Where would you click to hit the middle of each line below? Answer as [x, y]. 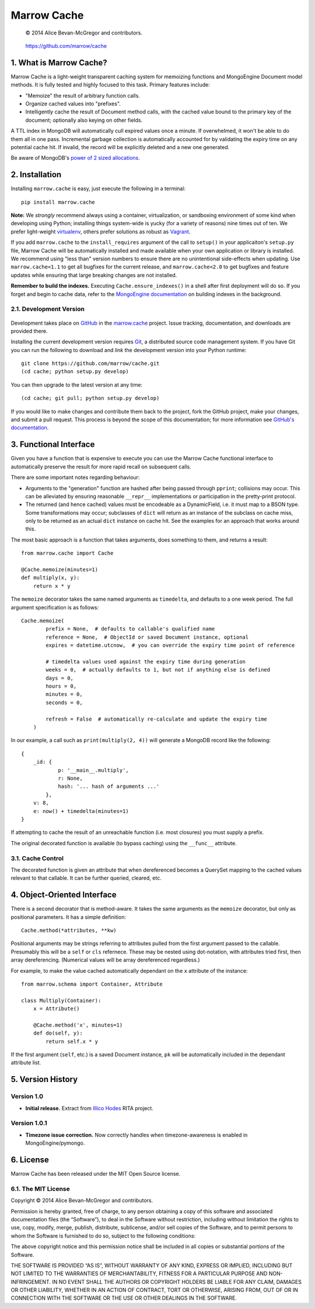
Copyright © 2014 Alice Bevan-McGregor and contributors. [82, 1201]
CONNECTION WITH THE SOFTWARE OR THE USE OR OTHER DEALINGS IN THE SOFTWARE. [124, 1298]
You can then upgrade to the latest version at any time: [77, 385]
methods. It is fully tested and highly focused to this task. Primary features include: [110, 85]
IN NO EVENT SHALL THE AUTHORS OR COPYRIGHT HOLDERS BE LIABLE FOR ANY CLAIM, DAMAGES [176, 1282]
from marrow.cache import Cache [67, 553]
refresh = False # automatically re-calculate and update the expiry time [157, 719]
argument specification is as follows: [55, 607]
